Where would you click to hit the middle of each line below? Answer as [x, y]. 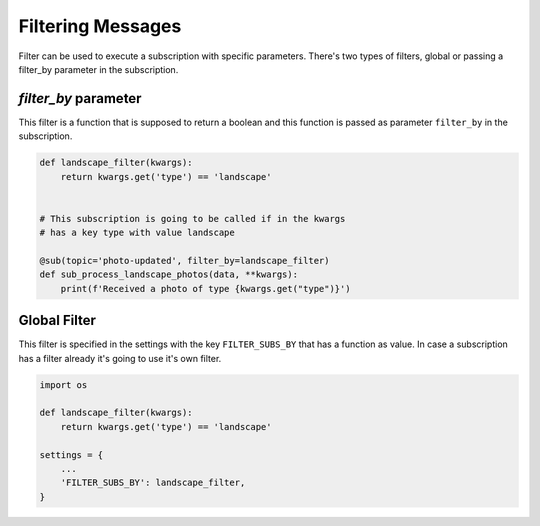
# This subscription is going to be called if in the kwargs [192, 218]
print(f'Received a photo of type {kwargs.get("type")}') [205, 288]
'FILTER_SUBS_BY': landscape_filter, [153, 483]
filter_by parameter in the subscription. [98, 69]
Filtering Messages [100, 26]
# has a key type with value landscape [137, 233]
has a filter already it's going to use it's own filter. [120, 358]
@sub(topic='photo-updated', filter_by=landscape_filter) [184, 260]
